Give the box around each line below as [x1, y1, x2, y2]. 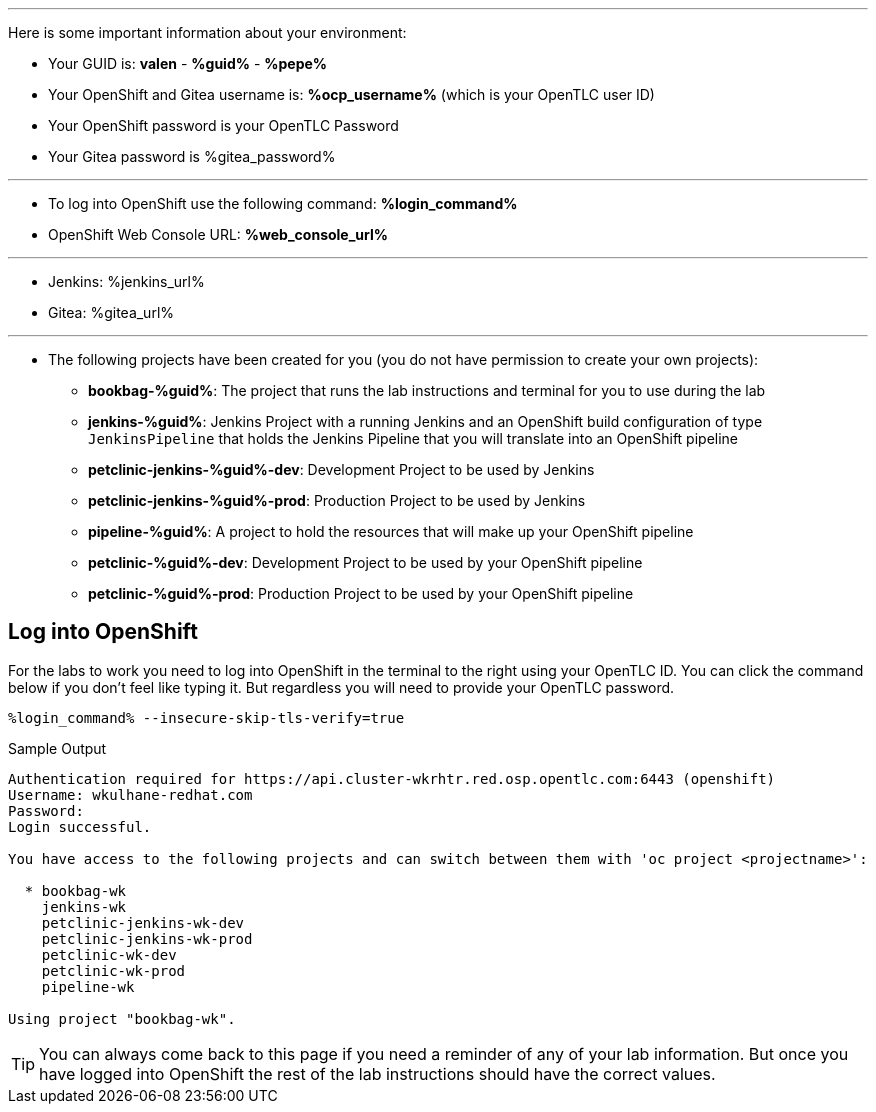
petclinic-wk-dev [41, 946, 177, 963]
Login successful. [8, 818, 152, 835]
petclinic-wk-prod [41, 962, 186, 979]
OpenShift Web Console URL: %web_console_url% [48, 226, 388, 243]
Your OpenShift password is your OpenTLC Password [48, 117, 399, 134]
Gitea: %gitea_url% [48, 304, 175, 321]
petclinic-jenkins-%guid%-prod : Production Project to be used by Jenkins [88, 492, 586, 509]
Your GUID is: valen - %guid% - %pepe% [48, 55, 328, 72]
